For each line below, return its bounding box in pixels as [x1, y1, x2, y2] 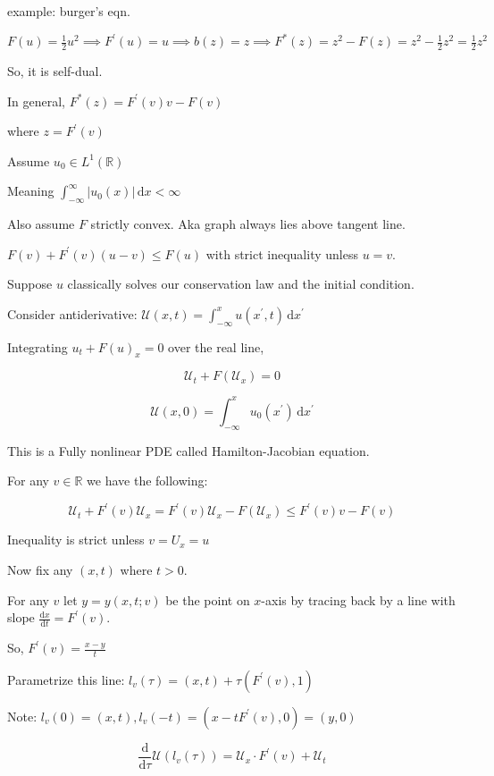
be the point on [165, 590, 250, 609]
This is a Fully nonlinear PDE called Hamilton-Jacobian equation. [7, 441, 370, 460]
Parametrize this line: [7, 670, 125, 688]
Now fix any [7, 561, 73, 579]
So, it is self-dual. [7, 61, 103, 80]
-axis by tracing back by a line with [261, 590, 456, 609]
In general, [7, 91, 65, 110]
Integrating [7, 337, 68, 356]
